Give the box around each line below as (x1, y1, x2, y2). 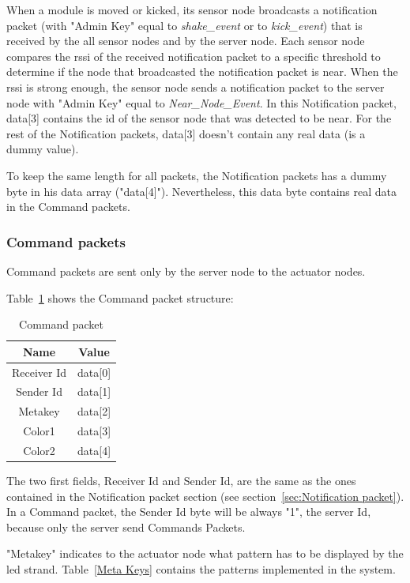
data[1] (77, 383, 111, 400)
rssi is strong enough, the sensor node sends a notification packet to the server (6, 78, 385, 95)
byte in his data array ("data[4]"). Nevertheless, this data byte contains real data (6, 182, 397, 199)
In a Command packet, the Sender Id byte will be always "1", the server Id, (6, 503, 371, 520)
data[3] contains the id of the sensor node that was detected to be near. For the (6, 110, 392, 126)
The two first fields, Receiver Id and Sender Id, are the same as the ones (6, 472, 356, 489)
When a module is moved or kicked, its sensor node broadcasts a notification (6, 2, 378, 17)
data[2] (77, 403, 111, 419)
